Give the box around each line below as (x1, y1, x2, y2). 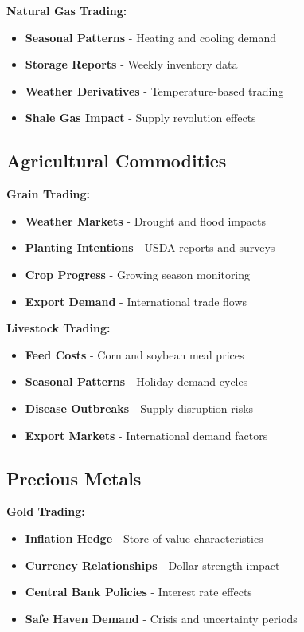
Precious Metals (6, 465, 142, 490)
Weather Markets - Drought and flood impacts (25, 212, 266, 229)
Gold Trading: (6, 503, 85, 520)
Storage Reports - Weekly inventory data (25, 56, 238, 73)
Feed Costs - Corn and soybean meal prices (25, 346, 244, 363)
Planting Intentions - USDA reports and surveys (25, 239, 275, 256)
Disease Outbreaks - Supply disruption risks (25, 399, 254, 416)
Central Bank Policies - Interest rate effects (25, 583, 252, 600)
